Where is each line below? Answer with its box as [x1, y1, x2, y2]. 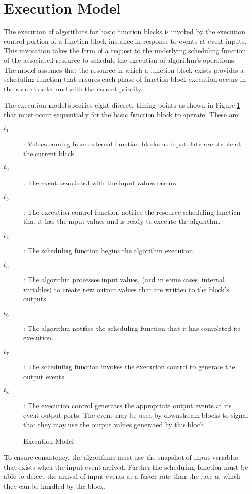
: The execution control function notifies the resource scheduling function [23, 206, 241, 217]
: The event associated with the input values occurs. [23, 177, 178, 187]
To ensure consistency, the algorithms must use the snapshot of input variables [4, 452, 238, 462]
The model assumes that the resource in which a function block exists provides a [4, 64, 244, 74]
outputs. [23, 293, 48, 304]
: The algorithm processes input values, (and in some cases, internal [23, 274, 225, 285]
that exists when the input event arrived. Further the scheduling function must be [4, 461, 248, 472]
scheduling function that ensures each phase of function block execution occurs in [4, 74, 246, 84]
